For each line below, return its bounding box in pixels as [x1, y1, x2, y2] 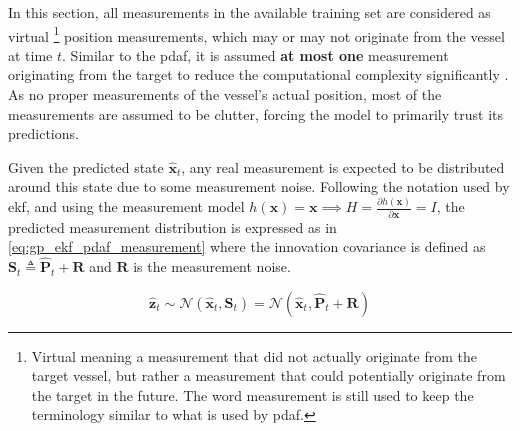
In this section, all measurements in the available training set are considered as [8, 2, 491, 22]
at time [8, 44, 53, 65]
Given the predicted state [8, 156, 164, 177]
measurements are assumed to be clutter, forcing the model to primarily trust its [8, 103, 503, 124]
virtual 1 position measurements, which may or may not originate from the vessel [8, 22, 505, 46]
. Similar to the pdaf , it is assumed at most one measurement [62, 44, 449, 65]
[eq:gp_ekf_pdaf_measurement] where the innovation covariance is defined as [8, 236, 486, 257]
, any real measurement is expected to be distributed [181, 156, 505, 177]
